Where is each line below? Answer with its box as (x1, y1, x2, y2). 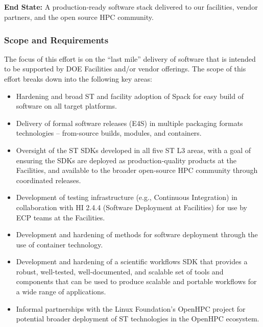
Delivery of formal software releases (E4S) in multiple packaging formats (16, 117, 243, 128)
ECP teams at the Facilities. (16, 212, 105, 222)
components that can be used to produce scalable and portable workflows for (16, 276, 257, 287)
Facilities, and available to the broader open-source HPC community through (16, 165, 258, 175)
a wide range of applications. (16, 286, 106, 297)
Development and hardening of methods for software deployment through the (16, 229, 258, 240)
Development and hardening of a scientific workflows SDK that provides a (16, 256, 248, 267)
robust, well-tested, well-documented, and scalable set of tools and (16, 266, 224, 276)
